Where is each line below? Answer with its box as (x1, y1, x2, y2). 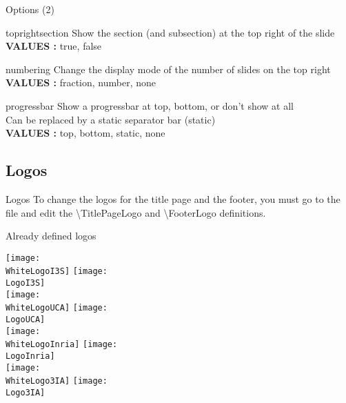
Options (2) (6, 2, 54, 16)
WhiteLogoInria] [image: (6, 340, 118, 350)
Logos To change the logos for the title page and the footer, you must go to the (6, 191, 340, 206)
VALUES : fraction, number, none (6, 75, 156, 90)
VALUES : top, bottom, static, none (6, 126, 165, 140)
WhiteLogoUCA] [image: (6, 303, 108, 313)
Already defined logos (6, 228, 96, 243)
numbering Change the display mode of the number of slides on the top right (6, 61, 331, 76)
